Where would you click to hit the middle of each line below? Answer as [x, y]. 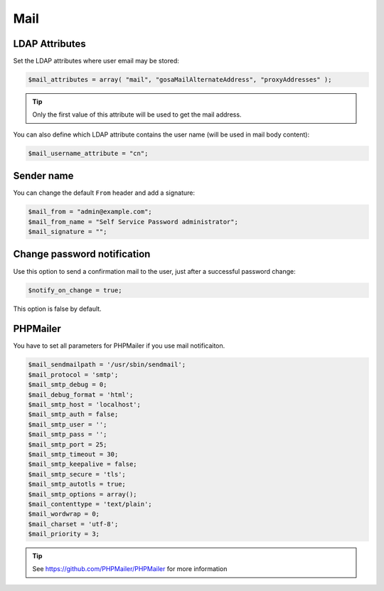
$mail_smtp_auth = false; [73, 415]
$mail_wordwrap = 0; [64, 514]
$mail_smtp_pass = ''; [68, 435]
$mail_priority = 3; [64, 534]
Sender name [43, 176]
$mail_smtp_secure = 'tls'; [77, 474]
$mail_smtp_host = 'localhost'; [85, 404]
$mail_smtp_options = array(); [83, 494]
